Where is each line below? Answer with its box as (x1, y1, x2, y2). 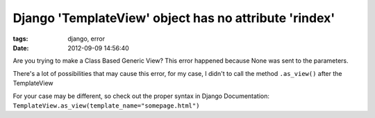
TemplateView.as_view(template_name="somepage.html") (12, 101, 200, 110)
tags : (12, 35, 28, 43)
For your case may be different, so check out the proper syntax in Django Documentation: (12, 92, 270, 100)
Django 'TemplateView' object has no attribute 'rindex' (12, 10, 335, 26)
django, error (67, 35, 106, 43)
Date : (12, 43, 29, 52)
